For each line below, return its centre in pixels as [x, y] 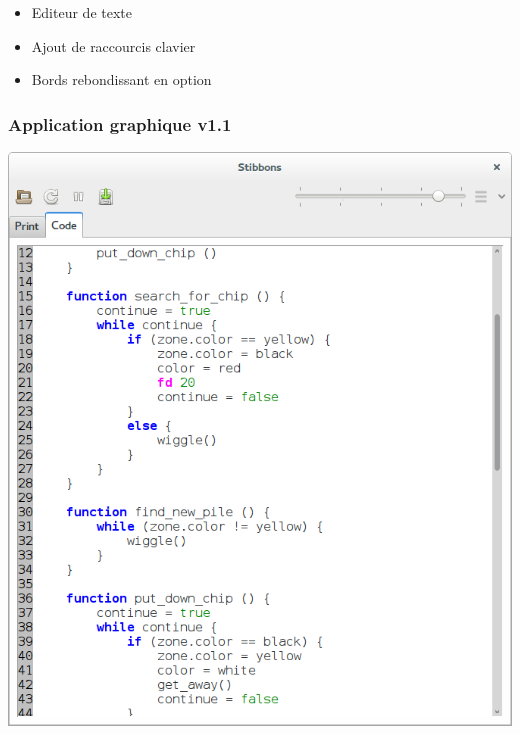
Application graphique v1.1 [120, 123]
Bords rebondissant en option [121, 79]
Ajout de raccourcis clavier [113, 45]
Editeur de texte [81, 12]
